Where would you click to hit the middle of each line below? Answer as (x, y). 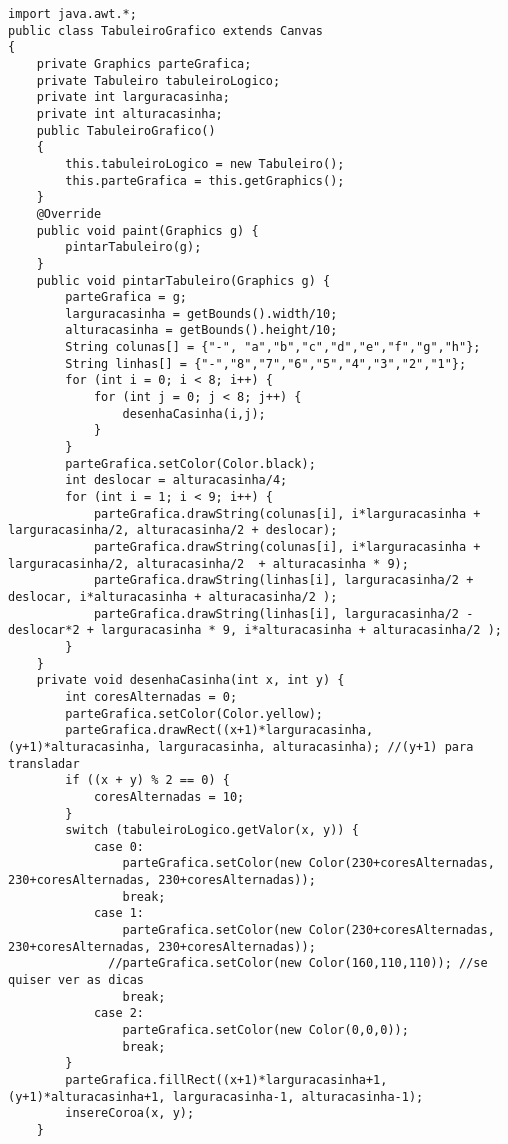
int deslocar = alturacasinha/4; (176, 480)
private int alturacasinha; (129, 113)
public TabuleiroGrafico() (126, 130)
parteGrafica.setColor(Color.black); (190, 463)
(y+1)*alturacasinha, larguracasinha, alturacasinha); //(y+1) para (241, 746)
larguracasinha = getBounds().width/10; (201, 313)
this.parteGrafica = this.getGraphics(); (205, 180)
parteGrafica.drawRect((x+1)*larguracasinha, (219, 730)
